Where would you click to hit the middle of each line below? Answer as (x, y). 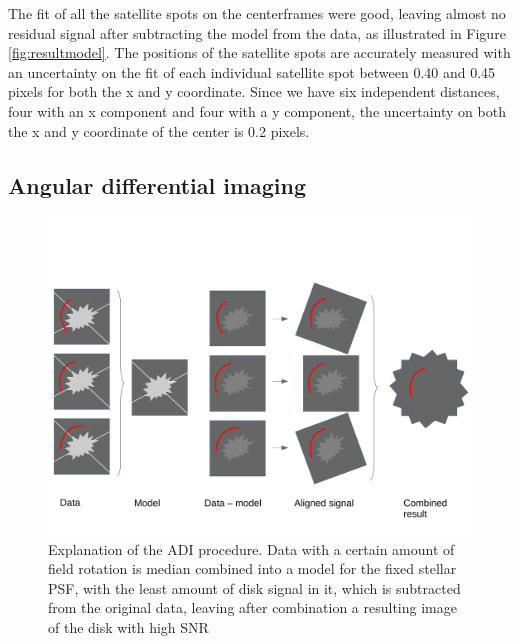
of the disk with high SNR (128, 626)
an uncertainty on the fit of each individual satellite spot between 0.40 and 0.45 (252, 71)
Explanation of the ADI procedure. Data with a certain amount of (251, 548)
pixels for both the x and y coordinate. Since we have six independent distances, (254, 91)
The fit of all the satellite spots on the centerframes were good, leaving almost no (257, 13)
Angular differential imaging (157, 184)
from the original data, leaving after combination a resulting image (252, 607)
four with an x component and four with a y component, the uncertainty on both (257, 110)
